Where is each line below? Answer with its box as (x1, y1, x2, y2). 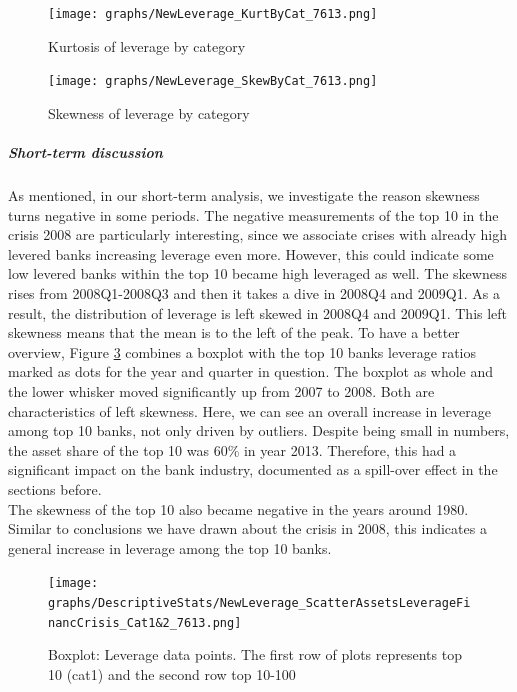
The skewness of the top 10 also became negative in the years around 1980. (8, 498, 469, 519)
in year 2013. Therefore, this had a (243, 439, 457, 460)
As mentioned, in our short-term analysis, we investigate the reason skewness (8, 185, 480, 206)
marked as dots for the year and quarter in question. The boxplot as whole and (8, 361, 494, 382)
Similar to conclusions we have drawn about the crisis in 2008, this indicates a (8, 518, 487, 539)
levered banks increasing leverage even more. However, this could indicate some (8, 243, 494, 264)
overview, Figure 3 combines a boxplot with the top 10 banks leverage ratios (8, 341, 477, 362)
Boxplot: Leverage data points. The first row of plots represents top (48, 644, 462, 665)
